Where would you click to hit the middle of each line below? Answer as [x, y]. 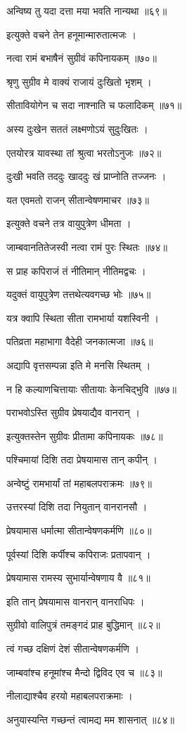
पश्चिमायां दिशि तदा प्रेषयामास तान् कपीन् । [82, 460]
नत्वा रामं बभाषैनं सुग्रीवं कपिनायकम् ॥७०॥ [82, 58]
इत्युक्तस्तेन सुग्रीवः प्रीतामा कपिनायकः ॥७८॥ [85, 436]
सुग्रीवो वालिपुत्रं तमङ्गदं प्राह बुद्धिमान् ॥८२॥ [83, 625]
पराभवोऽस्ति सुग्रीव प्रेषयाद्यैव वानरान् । [73, 412]
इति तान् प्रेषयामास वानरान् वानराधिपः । [76, 601]
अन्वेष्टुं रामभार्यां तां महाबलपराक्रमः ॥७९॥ [79, 483]
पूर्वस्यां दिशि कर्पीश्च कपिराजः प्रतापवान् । [79, 554]
